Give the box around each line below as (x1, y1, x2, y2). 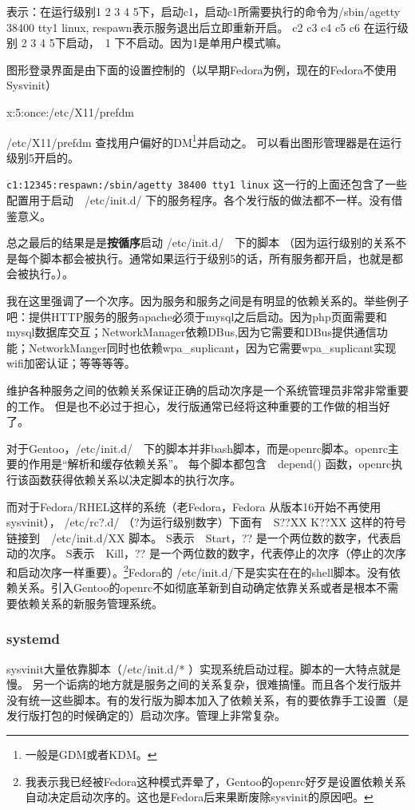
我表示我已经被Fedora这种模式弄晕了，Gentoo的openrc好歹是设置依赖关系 (25, 772, 406, 789)
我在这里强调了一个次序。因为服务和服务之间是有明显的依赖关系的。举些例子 (6, 292, 409, 309)
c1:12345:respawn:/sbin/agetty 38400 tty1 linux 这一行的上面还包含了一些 (6, 176, 407, 193)
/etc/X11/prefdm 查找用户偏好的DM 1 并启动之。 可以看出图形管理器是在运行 (6, 131, 402, 150)
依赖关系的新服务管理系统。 (17, 594, 163, 611)
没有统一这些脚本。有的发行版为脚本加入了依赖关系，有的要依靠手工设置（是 (6, 691, 409, 708)
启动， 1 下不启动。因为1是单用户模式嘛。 (65, 34, 288, 51)
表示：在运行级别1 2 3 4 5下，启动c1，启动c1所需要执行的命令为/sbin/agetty (6, 3, 401, 19)
